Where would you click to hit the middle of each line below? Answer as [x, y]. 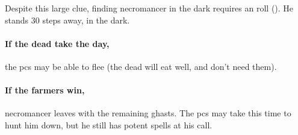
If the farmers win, [45, 90]
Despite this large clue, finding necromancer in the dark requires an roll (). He [149, 8]
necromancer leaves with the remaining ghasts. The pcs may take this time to [148, 113]
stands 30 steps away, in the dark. [67, 20]
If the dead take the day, [57, 43]
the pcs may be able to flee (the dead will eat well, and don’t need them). [141, 66]
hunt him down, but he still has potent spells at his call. [109, 124]
